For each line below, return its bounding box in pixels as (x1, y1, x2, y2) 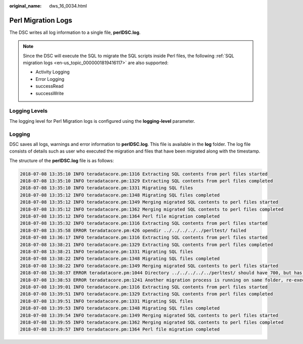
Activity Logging (35, 69, 70, 75)
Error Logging (35, 76, 65, 82)
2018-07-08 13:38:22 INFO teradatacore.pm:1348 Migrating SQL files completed (20, 256, 220, 262)
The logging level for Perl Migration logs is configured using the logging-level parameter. (9, 118, 195, 124)
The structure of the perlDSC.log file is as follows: (9, 157, 114, 164)
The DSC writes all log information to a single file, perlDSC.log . (9, 29, 141, 35)
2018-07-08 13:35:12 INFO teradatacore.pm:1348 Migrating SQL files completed (20, 192, 220, 198)
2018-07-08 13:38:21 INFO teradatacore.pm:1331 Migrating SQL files (20, 249, 193, 255)
